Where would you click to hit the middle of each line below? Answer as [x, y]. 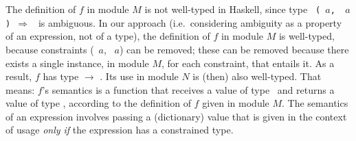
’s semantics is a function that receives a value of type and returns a [188, 89]
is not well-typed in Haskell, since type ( [233, 9]
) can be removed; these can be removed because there [234, 49]
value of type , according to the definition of [98, 103]
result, [19, 76]
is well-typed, [307, 36]
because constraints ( [50, 49]
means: [20, 89]
